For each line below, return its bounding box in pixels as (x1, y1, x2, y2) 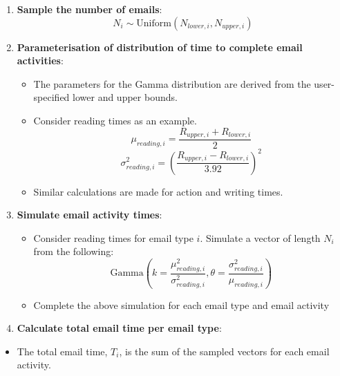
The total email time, (17, 344, 108, 358)
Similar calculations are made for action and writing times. (33, 184, 283, 198)
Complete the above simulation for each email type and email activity (33, 297, 330, 312)
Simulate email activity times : (17, 207, 162, 222)
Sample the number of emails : (17, 2, 162, 16)
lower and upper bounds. (73, 90, 178, 104)
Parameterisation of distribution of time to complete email (17, 39, 303, 54)
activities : (17, 53, 64, 68)
